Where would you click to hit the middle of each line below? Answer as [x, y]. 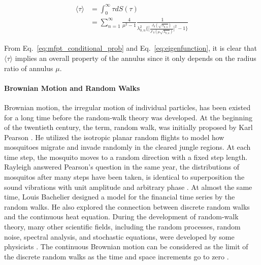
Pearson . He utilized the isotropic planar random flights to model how [114, 137]
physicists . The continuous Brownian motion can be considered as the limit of [126, 246]
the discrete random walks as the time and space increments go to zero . [117, 256]
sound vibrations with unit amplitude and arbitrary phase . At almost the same [128, 187]
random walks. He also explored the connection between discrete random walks [127, 206]
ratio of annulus [29, 68]
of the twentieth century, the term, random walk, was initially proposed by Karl [128, 127]
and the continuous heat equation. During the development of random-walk [121, 217]
